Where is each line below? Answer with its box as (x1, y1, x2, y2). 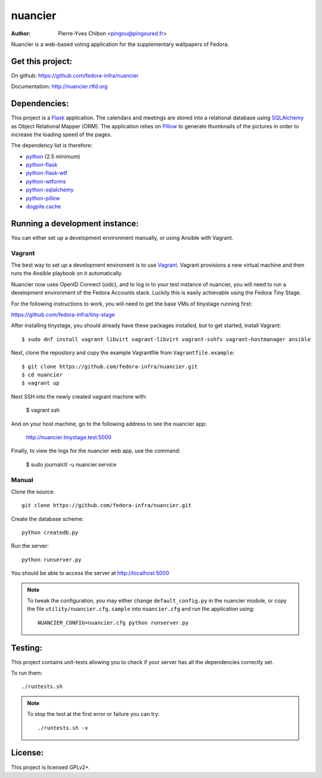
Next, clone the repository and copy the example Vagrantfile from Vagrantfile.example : (11, 349, 235, 356)
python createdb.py (21, 529, 79, 536)
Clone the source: (11, 488, 55, 495)
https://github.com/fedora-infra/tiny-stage (11, 311, 115, 319)
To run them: (11, 669, 43, 677)
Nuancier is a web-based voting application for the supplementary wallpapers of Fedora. (11, 41, 230, 48)
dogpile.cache (26, 203, 61, 210)
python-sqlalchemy (26, 186, 74, 193)
